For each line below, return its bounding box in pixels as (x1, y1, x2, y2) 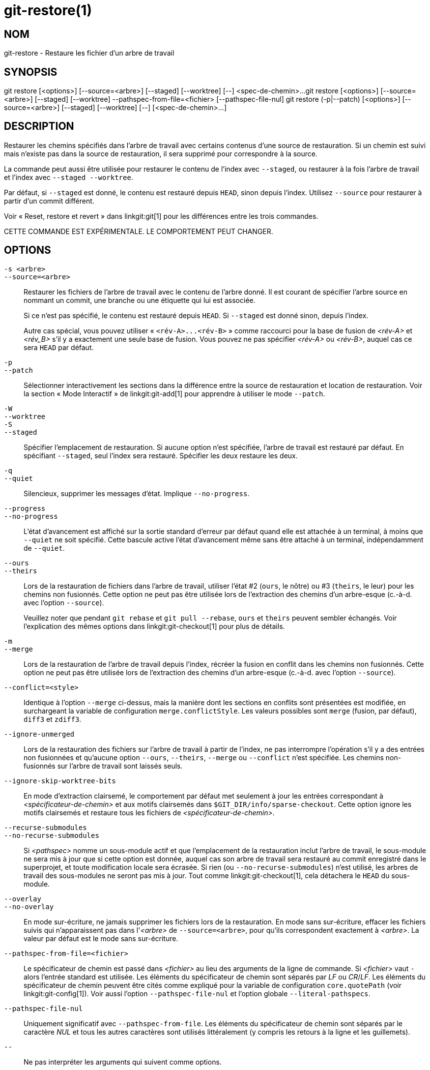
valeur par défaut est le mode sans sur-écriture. (24, 934, 178, 943)
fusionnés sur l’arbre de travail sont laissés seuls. (24, 761, 183, 770)
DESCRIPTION (4, 120, 74, 133)
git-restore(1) (4, 2, 92, 19)
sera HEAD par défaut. (24, 343, 94, 352)
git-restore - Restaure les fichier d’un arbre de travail (4, 49, 174, 58)
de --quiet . (24, 543, 65, 552)
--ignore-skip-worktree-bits (4, 776, 116, 785)
